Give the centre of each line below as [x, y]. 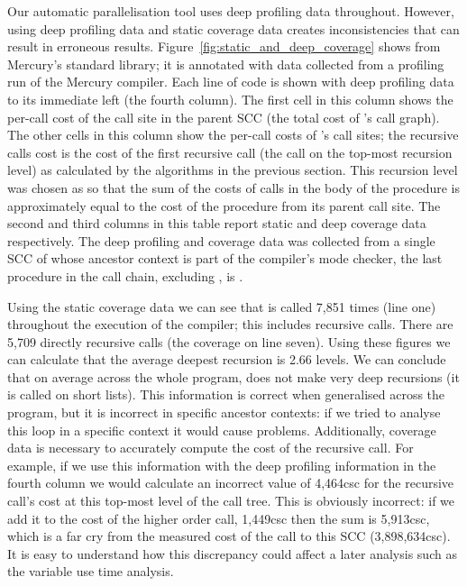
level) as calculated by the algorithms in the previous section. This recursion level [233, 170]
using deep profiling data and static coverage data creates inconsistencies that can [233, 28]
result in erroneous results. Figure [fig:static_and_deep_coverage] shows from [224, 46]
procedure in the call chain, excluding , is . [125, 275]
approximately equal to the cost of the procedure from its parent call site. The [224, 205]
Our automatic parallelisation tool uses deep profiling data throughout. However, [231, 11]
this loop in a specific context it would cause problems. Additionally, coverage [222, 430]
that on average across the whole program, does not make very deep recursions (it [233, 376]
